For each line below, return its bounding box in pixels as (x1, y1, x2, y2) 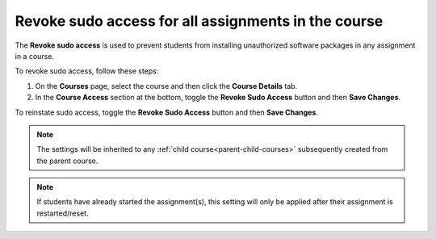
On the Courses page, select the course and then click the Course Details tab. (35, 81, 298, 90)
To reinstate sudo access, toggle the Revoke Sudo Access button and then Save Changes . (15, 107, 319, 117)
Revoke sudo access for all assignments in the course (15, 12, 384, 30)
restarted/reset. (36, 208, 89, 218)
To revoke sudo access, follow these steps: (15, 66, 159, 76)
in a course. (15, 51, 54, 61)
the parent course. (36, 156, 99, 166)
